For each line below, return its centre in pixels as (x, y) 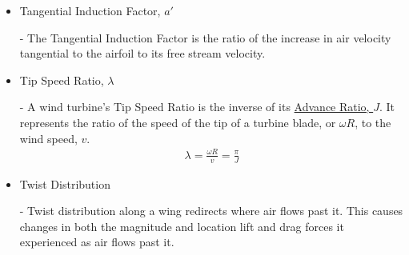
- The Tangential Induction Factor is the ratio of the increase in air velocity (205, 37)
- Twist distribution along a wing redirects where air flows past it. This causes (211, 211)
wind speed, (48, 138)
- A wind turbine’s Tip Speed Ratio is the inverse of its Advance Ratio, (194, 107)
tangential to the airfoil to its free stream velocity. (142, 53)
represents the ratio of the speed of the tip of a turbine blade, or (178, 122)
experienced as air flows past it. (97, 242)
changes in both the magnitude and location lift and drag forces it (182, 226)
